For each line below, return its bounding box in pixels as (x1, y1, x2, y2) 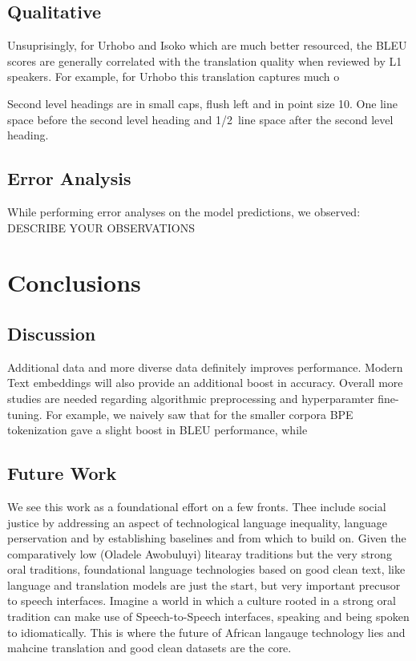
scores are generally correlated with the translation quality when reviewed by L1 (7, 52, 402, 69)
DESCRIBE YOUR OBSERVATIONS (7, 219, 195, 236)
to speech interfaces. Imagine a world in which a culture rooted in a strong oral (7, 592, 397, 609)
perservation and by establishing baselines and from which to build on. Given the (7, 530, 406, 546)
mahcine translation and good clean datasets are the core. (7, 639, 292, 656)
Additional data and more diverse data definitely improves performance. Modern (7, 358, 403, 375)
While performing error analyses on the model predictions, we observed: (7, 203, 361, 220)
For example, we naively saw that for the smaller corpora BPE (46, 405, 353, 422)
